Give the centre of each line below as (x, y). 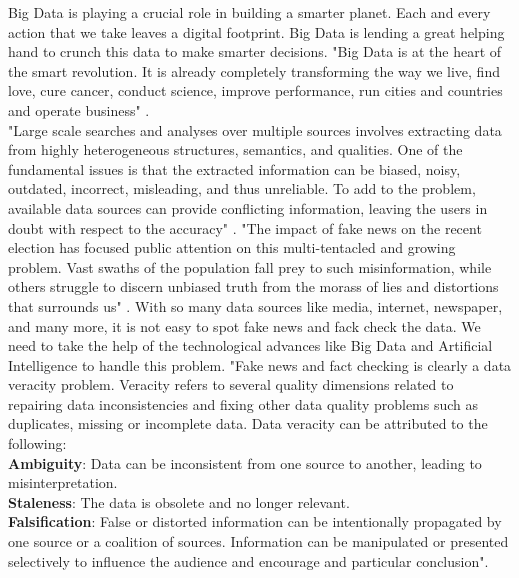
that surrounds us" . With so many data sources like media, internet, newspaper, (255, 305)
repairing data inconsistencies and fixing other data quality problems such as (243, 403)
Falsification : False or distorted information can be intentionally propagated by (255, 521)
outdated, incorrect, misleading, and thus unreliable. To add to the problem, (242, 188)
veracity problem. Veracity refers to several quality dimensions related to (231, 384)
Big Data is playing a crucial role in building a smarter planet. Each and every (249, 12)
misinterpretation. (63, 482)
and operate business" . (79, 109)
